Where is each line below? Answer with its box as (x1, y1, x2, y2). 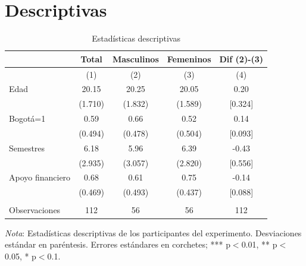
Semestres (9, 141, 45, 154)
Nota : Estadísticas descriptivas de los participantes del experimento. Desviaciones (5, 226, 302, 239)
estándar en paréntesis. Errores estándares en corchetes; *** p (5, 238, 230, 251)
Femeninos (167, 52, 211, 65)
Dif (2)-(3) (219, 52, 264, 65)
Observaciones (9, 204, 61, 216)
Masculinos (112, 52, 159, 65)
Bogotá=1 (9, 112, 46, 125)
